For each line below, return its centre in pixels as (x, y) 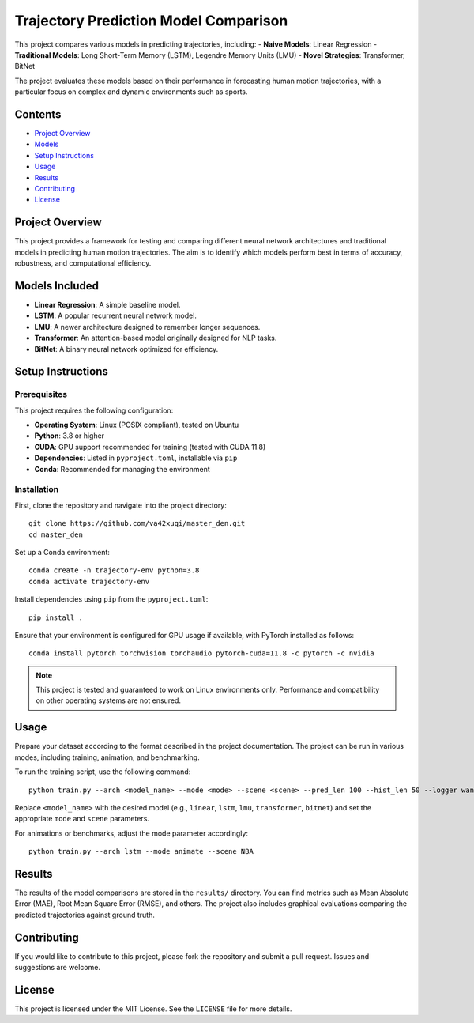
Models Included (56, 286)
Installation (37, 489)
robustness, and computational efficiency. (83, 263)
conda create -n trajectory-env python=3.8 (114, 570)
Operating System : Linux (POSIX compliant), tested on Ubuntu (137, 425)
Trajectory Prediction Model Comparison (151, 21)
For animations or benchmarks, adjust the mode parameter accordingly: (132, 833)
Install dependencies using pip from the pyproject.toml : (111, 599)
